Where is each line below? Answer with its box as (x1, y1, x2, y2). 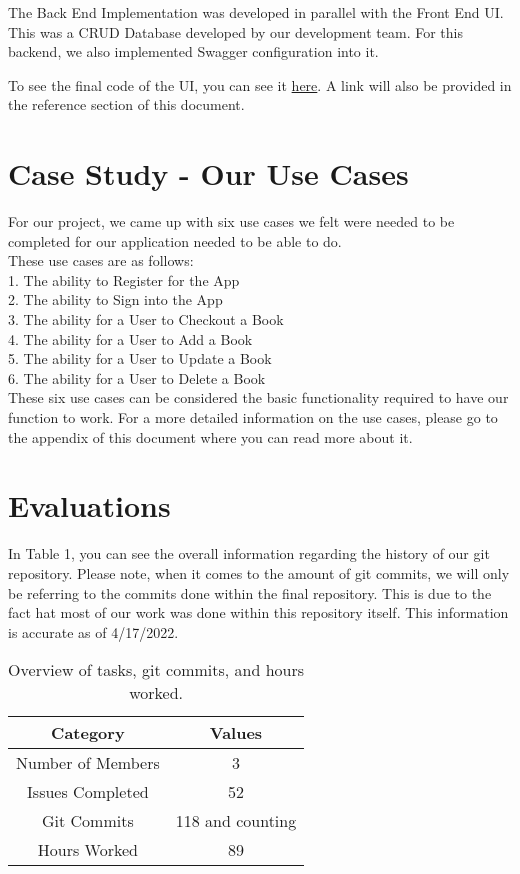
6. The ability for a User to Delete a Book (8, 367, 266, 388)
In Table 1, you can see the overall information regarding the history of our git (8, 543, 490, 564)
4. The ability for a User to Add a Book (8, 328, 253, 349)
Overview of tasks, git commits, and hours (8, 658, 305, 682)
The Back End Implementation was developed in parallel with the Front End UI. (8, 2, 504, 22)
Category (51, 721, 125, 745)
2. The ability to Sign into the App (8, 289, 223, 310)
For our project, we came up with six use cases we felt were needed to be (8, 211, 455, 232)
